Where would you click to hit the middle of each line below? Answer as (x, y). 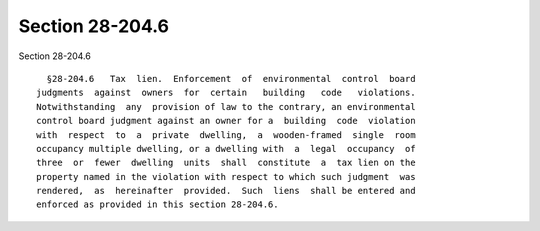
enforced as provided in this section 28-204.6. (157, 204)
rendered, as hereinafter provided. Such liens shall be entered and (226, 191)
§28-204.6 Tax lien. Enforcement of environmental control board (231, 78)
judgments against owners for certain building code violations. (226, 93)
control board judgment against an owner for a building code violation (226, 121)
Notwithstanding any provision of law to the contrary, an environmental (226, 106)
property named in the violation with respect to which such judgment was (226, 176)
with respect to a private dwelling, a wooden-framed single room (226, 134)
